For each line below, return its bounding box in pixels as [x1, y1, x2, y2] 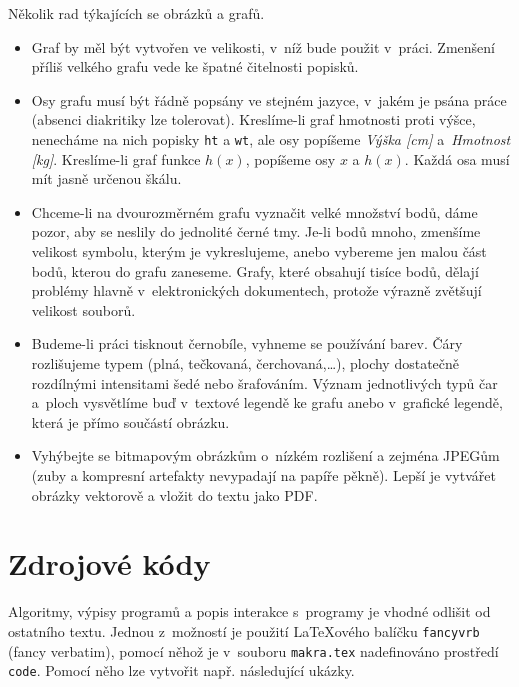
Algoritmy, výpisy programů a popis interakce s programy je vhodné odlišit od [8, 601, 491, 622]
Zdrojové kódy [8, 543, 211, 584]
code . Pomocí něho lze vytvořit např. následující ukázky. [8, 660, 355, 681]
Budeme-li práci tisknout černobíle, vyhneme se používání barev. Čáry [31, 333, 463, 354]
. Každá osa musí [404, 148, 510, 169]
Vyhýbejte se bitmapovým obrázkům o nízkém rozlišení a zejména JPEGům [31, 445, 500, 466]
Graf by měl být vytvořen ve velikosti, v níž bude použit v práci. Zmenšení [31, 36, 495, 57]
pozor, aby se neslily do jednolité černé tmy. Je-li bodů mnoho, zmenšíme [31, 221, 481, 242]
